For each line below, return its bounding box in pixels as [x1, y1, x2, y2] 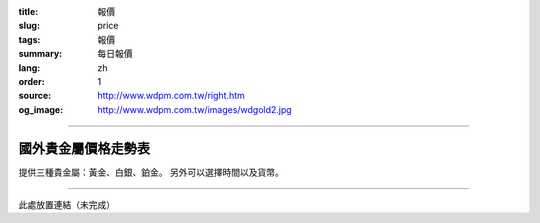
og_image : [18, 103, 64, 115]
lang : [18, 61, 41, 74]
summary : [18, 48, 63, 60]
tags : [18, 33, 41, 45]
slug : [18, 20, 40, 32]
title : [18, 6, 39, 17]
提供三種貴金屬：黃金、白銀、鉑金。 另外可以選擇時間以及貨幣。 [18, 166, 284, 178]
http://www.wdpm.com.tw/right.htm [97, 90, 245, 102]
